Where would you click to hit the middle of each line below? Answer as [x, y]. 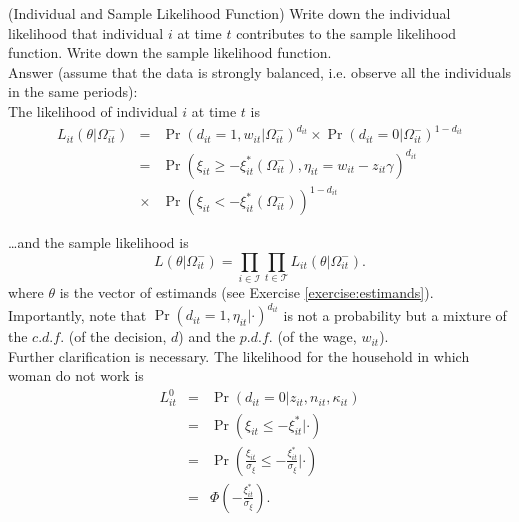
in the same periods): [73, 91]
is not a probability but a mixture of [395, 314]
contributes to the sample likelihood [346, 32]
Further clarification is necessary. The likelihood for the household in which [239, 355]
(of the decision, [117, 336]
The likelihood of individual [93, 110]
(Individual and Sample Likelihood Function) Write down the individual [229, 13]
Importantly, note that [77, 314]
